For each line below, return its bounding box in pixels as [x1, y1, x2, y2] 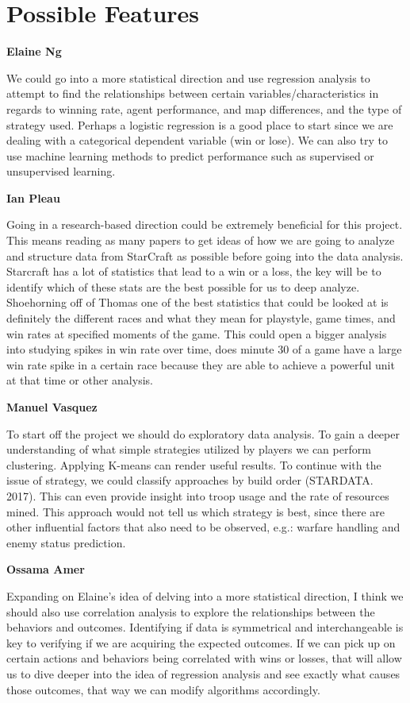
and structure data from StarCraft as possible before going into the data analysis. [6, 247, 404, 264]
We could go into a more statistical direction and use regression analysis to [6, 69, 370, 86]
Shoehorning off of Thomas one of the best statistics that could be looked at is [6, 294, 389, 311]
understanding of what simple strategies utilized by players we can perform [6, 441, 371, 458]
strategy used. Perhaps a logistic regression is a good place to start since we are [6, 116, 393, 133]
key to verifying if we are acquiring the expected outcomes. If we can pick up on [6, 634, 396, 651]
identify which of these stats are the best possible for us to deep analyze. [6, 278, 360, 295]
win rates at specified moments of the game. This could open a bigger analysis [6, 325, 387, 342]
